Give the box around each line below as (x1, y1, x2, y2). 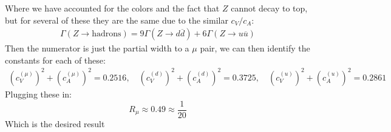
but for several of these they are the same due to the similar (5, 13, 228, 26)
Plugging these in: (5, 87, 72, 100)
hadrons (92, 30, 121, 39)
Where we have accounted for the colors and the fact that (5, 2, 220, 14)
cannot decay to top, (231, 2, 308, 14)
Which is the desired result (5, 117, 105, 130)
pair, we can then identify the (200, 42, 310, 54)
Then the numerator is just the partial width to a (5, 42, 189, 54)
